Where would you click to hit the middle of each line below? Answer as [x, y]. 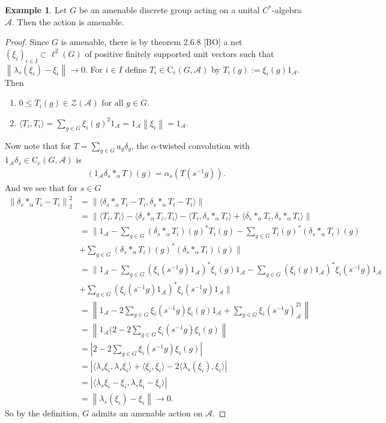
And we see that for [41, 187]
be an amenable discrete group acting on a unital [169, 10]
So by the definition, [42, 413]
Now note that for [38, 145]
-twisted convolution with [203, 145]
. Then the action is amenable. [68, 21]
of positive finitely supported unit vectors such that [179, 53]
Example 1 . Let [36, 10]
